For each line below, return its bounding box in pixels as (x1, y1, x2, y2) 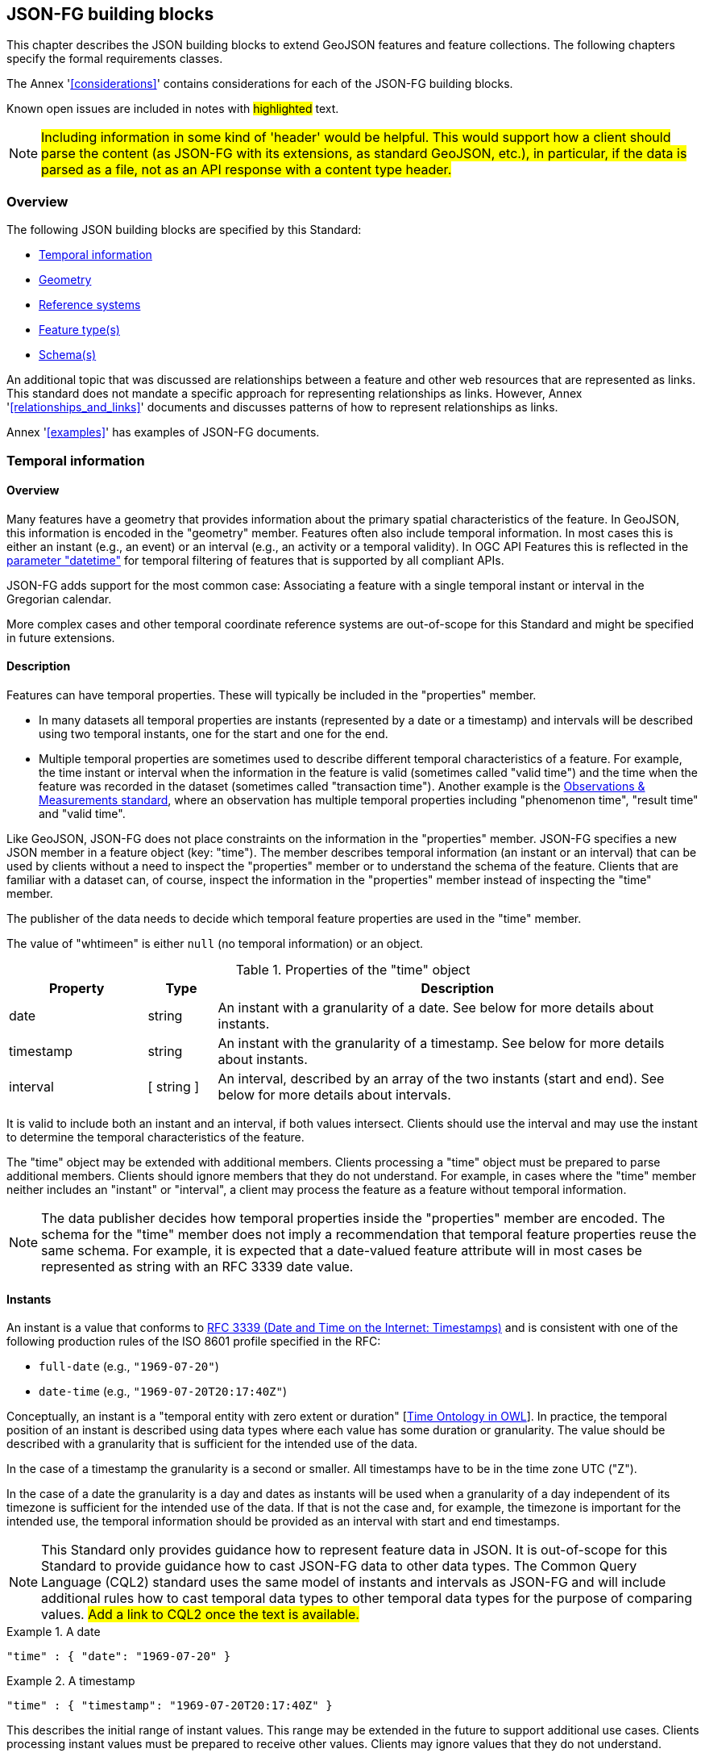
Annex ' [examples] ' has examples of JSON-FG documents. (6, 425, 320, 440)
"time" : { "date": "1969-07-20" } (6, 1650, 231, 1663)
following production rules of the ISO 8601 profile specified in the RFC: (6, 1334, 381, 1349)
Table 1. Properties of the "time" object (235, 961, 471, 978)
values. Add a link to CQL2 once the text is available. (41, 1606, 359, 1623)
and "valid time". (39, 806, 126, 820)
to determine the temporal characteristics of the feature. (6, 1129, 305, 1144)
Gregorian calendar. (6, 591, 112, 606)
